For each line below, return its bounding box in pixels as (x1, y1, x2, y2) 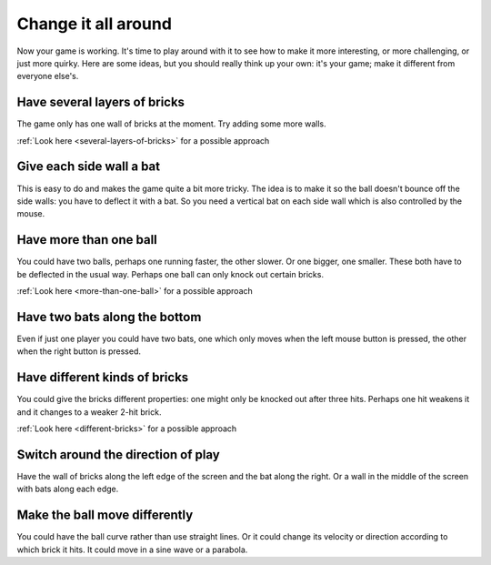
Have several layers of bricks (16, 95, 185, 110)
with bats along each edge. (16, 483, 119, 495)
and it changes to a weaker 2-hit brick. (16, 406, 162, 418)
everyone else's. (16, 71, 79, 82)
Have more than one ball (16, 232, 158, 247)
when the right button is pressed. (16, 346, 141, 357)
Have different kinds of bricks (16, 369, 189, 386)
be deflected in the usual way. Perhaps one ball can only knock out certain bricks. (16, 268, 325, 279)
